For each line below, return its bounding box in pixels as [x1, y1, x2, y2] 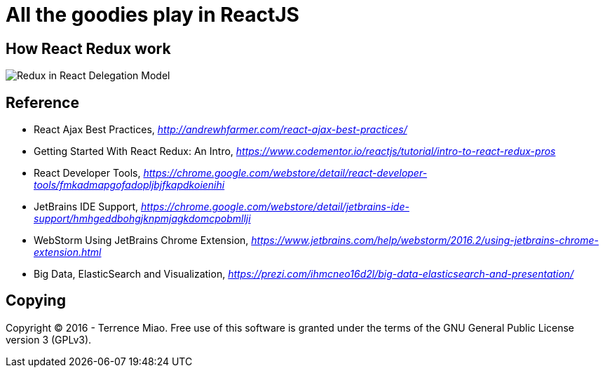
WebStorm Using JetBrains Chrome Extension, [34, 234, 249, 247]
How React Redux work [6, 39, 171, 57]
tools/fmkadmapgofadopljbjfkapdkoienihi [34, 179, 225, 191]
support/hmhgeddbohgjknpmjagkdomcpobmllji [34, 212, 251, 225]
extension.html [34, 246, 102, 259]
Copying [6, 292, 66, 310]
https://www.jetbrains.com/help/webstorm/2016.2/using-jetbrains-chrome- [251, 234, 599, 247]
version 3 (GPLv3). [6, 333, 92, 346]
